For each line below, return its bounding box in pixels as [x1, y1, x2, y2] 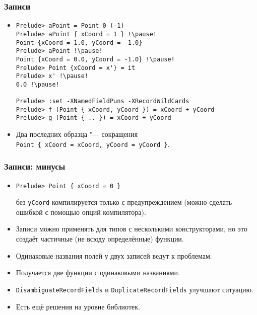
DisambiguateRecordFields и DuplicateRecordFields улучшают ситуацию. [16, 284, 253, 294]
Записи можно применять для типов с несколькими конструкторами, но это [16, 223, 247, 234]
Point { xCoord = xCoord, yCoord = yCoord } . [16, 138, 170, 149]
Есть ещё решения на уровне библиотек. [16, 301, 140, 311]
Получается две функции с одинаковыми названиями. [16, 267, 180, 278]
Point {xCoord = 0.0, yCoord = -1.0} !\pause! [16, 55, 175, 63]
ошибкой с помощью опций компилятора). [16, 206, 146, 217]
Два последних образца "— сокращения [16, 129, 138, 139]
